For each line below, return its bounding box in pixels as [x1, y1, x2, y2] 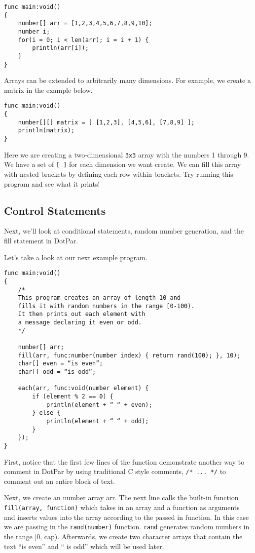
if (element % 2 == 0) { [32, 393, 113, 400]
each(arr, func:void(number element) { [18, 385, 149, 392]
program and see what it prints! [4, 178, 100, 189]
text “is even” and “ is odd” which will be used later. [4, 541, 164, 551]
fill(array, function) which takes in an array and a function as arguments [4, 502, 240, 513]
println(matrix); [18, 127, 75, 134]
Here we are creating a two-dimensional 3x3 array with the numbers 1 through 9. [4, 149, 249, 159]
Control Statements [4, 202, 106, 218]
